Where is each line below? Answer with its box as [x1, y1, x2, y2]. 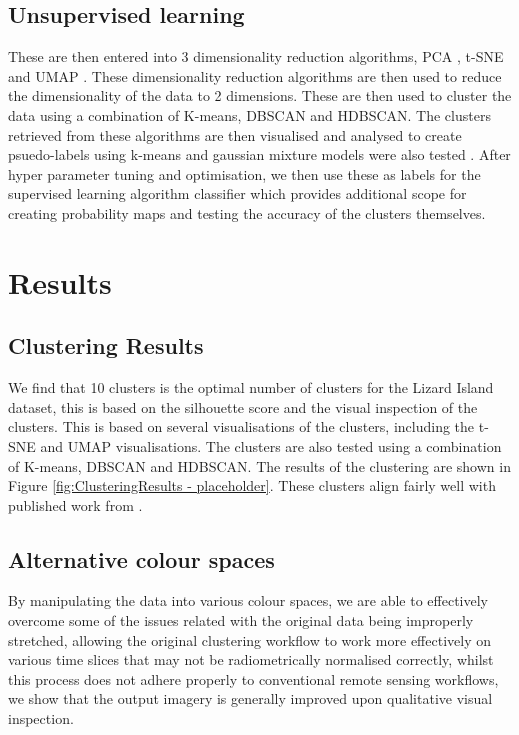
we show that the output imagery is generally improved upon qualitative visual [8, 688, 493, 709]
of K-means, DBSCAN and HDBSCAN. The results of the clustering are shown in [8, 455, 511, 476]
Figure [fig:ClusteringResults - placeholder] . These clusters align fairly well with [8, 475, 496, 496]
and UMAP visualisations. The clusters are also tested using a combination [40, 435, 502, 456]
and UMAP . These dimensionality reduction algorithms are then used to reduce [8, 65, 502, 86]
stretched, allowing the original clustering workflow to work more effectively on [8, 629, 491, 650]
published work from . [8, 494, 143, 515]
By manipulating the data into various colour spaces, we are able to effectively [8, 590, 489, 611]
